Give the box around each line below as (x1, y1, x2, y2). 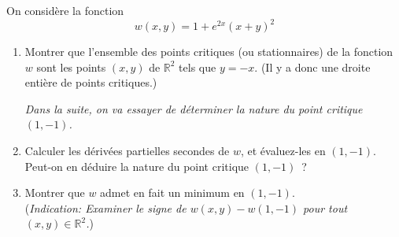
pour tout (303, 199, 348, 216)
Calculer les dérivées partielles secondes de (24, 143, 230, 159)
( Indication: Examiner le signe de (24, 199, 187, 216)
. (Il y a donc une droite (254, 58, 371, 75)
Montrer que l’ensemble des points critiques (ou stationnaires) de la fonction (24, 43, 393, 60)
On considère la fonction (6, 2, 124, 18)
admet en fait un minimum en (100, 184, 245, 201)
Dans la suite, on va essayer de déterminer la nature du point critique (24, 100, 363, 117)
